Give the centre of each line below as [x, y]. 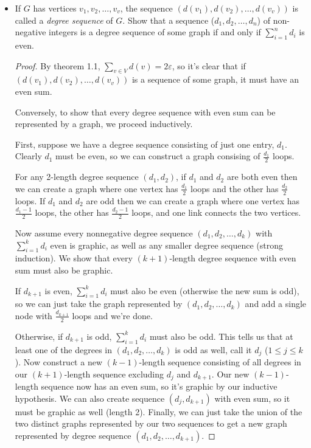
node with [33, 315]
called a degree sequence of [64, 20]
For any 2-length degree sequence [77, 177]
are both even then [262, 177]
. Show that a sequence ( [169, 20]
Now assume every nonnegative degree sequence [104, 233]
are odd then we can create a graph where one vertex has [193, 200]
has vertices [55, 8]
